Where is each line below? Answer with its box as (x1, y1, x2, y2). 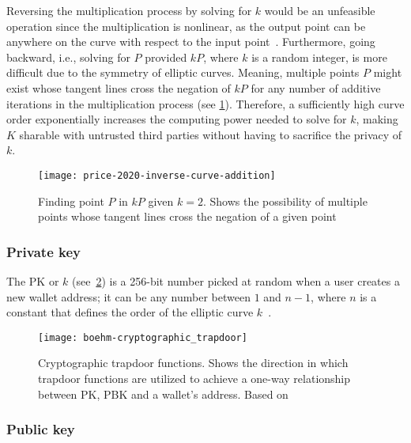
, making (356, 111, 398, 127)
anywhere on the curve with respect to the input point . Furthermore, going (6, 33, 375, 50)
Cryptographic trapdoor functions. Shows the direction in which (38, 354, 349, 371)
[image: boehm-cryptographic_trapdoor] (38, 331, 247, 343)
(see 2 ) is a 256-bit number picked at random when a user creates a (71, 273, 400, 289)
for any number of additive (251, 79, 381, 96)
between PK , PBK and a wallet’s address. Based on (38, 385, 288, 402)
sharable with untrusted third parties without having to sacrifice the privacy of (19, 126, 402, 142)
